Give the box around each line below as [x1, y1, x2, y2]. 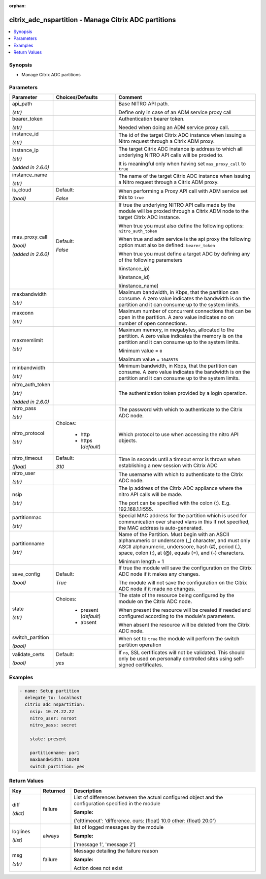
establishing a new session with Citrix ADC [118, 462, 218, 469]
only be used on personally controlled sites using [118, 655, 233, 662]
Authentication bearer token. [118, 116, 185, 123]
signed [118, 661, 134, 668]
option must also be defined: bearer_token [118, 242, 215, 249]
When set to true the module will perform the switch [118, 635, 240, 642]
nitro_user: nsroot [30, 716, 77, 721]
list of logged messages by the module [73, 823, 164, 830]
